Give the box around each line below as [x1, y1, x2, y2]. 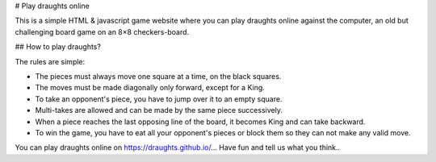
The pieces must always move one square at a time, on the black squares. [35, 71, 282, 81]
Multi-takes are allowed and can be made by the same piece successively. [35, 106, 283, 115]
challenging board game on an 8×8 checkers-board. [15, 27, 190, 36]
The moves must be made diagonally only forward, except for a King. [35, 83, 266, 93]
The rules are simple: [15, 56, 86, 66]
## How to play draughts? [15, 42, 101, 52]
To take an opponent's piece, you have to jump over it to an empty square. [35, 93, 283, 104]
